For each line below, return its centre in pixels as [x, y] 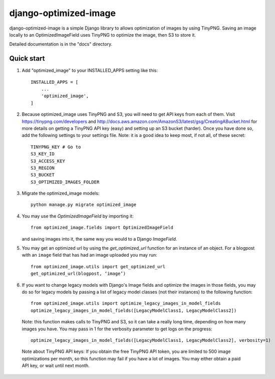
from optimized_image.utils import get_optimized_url [98, 266]
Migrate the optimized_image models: [61, 194]
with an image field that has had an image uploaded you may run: [89, 255]
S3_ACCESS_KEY [48, 161]
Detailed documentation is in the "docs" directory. [61, 44]
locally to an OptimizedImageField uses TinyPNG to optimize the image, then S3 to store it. [103, 35]
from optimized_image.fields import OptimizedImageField [102, 228]
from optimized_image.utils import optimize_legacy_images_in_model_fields [126, 304]
